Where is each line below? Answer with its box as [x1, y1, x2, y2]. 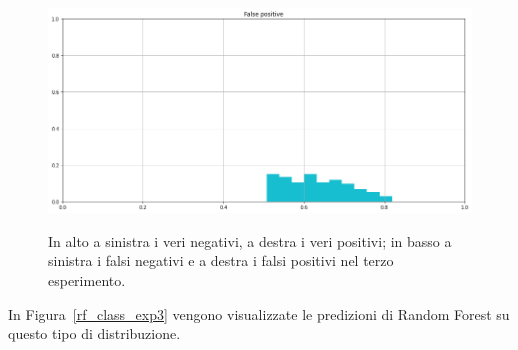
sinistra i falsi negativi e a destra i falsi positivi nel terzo [48, 250, 394, 271]
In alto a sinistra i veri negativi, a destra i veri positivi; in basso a [48, 230, 452, 251]
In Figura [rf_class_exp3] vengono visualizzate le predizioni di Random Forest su [8, 303, 510, 324]
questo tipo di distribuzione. [8, 323, 181, 344]
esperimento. [48, 270, 126, 291]
